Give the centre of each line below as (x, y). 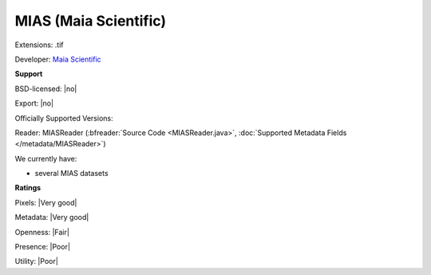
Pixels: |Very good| (46, 202)
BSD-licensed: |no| (46, 89)
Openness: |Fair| (42, 232)
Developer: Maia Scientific (58, 59)
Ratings (28, 188)
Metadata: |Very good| (52, 217)
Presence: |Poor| (43, 247)
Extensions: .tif (39, 45)
